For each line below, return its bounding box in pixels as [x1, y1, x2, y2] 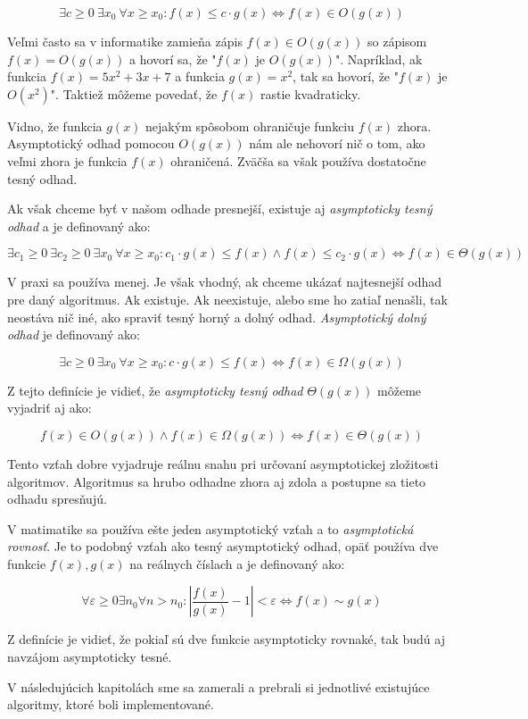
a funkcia [175, 67, 225, 86]
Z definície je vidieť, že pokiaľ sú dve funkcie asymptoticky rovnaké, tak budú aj [7, 630, 445, 648]
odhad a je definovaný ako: [7, 216, 151, 235]
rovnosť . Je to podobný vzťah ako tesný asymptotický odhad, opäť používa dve [7, 537, 439, 556]
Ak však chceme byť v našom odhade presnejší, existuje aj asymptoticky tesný [7, 199, 433, 218]
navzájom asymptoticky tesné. [7, 648, 172, 666]
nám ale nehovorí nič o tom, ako [249, 134, 425, 153]
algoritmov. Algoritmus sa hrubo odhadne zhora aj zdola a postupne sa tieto [7, 472, 426, 490]
